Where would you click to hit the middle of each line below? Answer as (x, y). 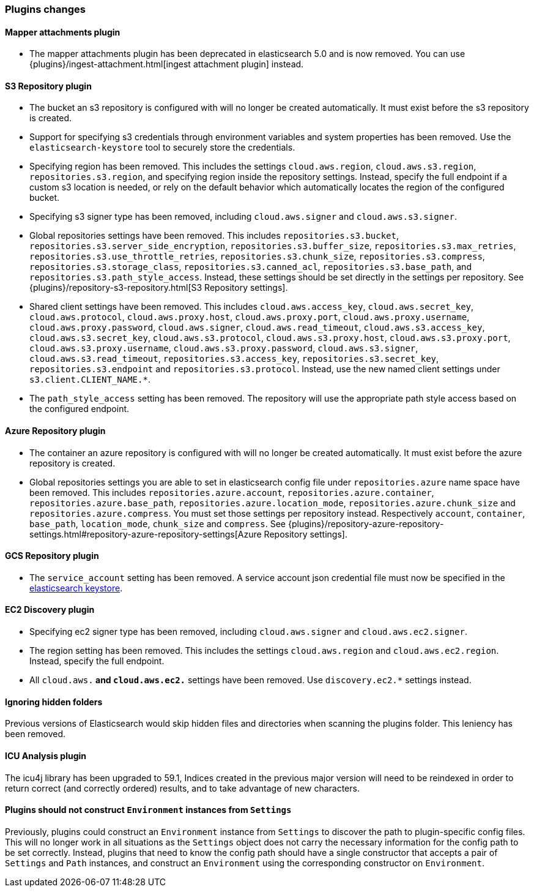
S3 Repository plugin (48, 86)
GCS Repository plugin (52, 556)
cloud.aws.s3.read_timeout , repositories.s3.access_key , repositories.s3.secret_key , (234, 359)
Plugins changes (45, 9)
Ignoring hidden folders (54, 702)
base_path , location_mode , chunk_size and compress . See (158, 523)
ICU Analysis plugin (46, 755)
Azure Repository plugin (55, 431)
